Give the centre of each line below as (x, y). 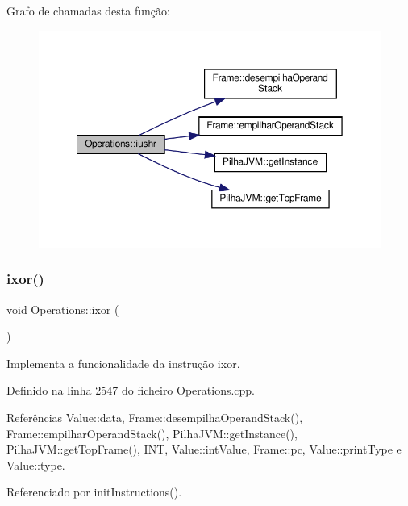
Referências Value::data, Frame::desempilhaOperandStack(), (155, 417)
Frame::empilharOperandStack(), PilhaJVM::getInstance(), (152, 433)
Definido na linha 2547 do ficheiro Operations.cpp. (131, 390)
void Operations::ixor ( (63, 309)
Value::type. (36, 464)
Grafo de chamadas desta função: (88, 10)
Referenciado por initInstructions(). (94, 492)
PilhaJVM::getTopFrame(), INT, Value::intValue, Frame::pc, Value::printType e (204, 449)
